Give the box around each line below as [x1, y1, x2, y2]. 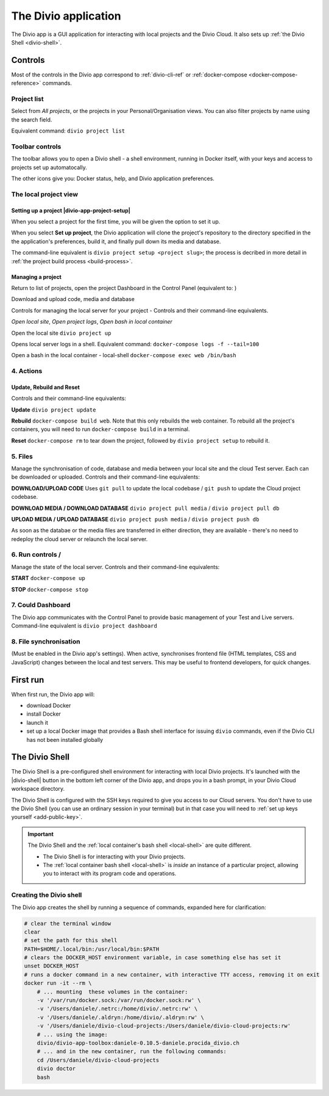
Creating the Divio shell [11, 891, 82, 899]
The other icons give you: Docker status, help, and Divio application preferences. [11, 175, 214, 183]
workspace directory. [11, 785, 65, 793]
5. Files [11, 452, 34, 460]
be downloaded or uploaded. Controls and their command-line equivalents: [11, 473, 200, 481]
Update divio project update [11, 406, 96, 413]
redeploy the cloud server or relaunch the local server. [11, 535, 148, 543]
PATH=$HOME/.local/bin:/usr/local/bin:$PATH [24, 945, 160, 953]
